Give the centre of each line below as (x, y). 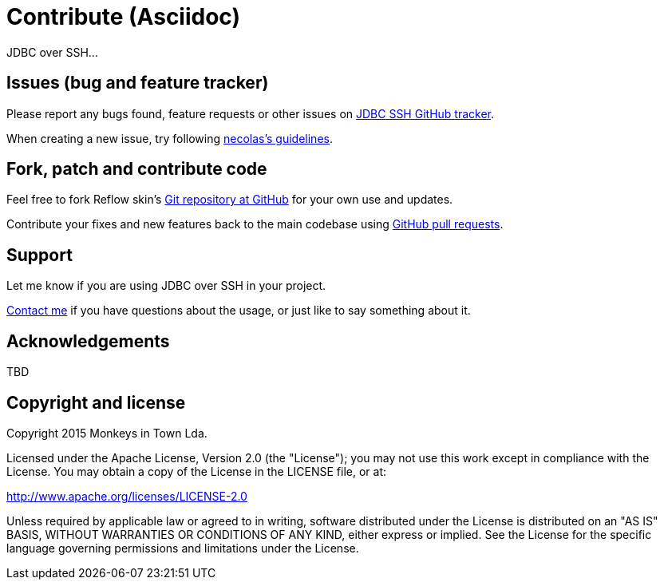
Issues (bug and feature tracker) (138, 83)
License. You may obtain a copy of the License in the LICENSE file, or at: (197, 471)
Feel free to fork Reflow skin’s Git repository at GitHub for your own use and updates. (230, 200)
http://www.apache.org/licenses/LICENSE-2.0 (127, 496)
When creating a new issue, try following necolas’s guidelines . (170, 138)
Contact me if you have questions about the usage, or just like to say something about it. (239, 311)
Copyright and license (96, 402)
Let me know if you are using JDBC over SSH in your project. (166, 286)
